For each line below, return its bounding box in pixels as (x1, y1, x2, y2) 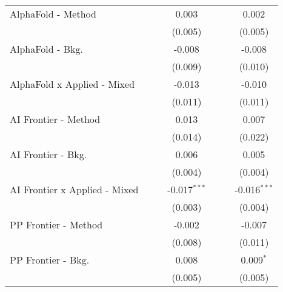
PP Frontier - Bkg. (10, 253, 90, 267)
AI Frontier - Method (10, 112, 101, 126)
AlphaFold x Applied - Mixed (10, 77, 135, 91)
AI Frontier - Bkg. (10, 147, 87, 161)
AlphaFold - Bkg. (10, 42, 83, 56)
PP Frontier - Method (10, 217, 103, 231)
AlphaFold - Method (10, 7, 96, 21)
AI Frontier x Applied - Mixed (10, 182, 139, 196)
